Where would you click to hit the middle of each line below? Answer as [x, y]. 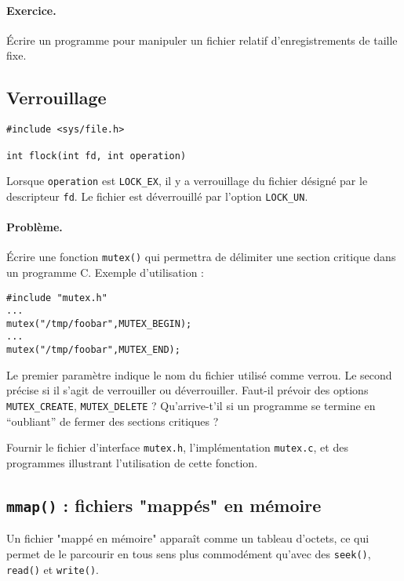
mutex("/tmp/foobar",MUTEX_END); [93, 350]
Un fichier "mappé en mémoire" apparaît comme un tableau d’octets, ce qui [188, 538]
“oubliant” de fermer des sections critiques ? [113, 421]
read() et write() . [53, 569]
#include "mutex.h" [57, 298]
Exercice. [31, 10]
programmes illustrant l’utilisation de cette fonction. [132, 462]
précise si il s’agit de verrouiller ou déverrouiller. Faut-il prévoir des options [187, 390]
